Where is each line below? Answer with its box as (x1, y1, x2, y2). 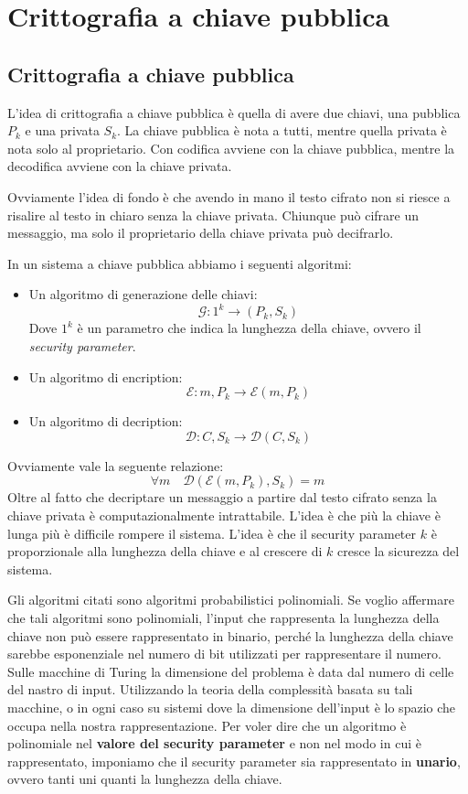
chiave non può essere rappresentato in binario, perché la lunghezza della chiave (7, 626, 453, 645)
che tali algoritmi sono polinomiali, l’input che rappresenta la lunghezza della (7, 607, 440, 627)
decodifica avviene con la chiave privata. (7, 156, 232, 176)
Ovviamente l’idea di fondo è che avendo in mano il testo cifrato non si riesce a (7, 187, 451, 206)
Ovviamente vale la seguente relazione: (7, 456, 224, 475)
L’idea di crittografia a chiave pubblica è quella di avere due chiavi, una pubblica (7, 102, 461, 122)
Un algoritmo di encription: (28, 367, 183, 386)
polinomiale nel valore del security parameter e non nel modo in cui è (7, 734, 421, 753)
